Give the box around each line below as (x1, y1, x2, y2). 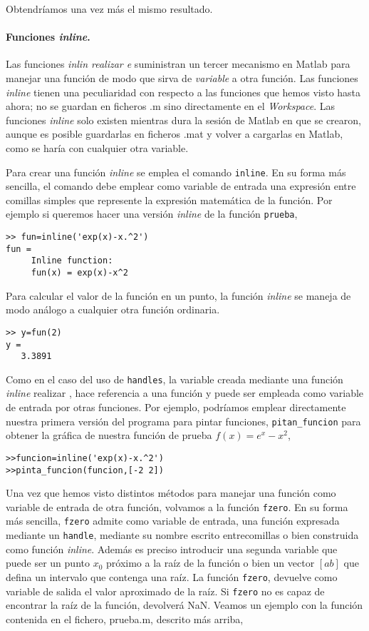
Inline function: (31, 256, 113, 266)
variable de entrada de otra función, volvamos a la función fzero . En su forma (6, 499, 348, 514)
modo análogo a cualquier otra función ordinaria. (6, 302, 220, 317)
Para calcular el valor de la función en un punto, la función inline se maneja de (6, 288, 351, 303)
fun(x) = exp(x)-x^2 (31, 268, 128, 278)
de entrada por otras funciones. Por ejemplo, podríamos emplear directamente (6, 400, 346, 415)
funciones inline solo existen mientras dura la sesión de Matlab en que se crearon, (6, 112, 361, 127)
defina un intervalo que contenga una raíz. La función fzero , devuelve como (6, 569, 338, 584)
